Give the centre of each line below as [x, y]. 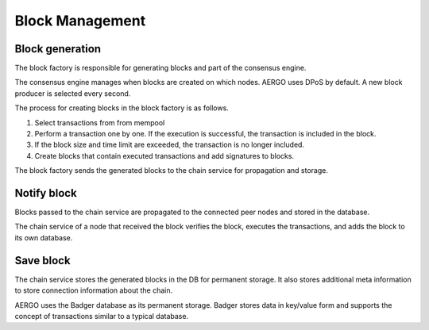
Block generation [58, 49]
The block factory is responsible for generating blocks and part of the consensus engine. [160, 68]
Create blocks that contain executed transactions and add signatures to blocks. [164, 155]
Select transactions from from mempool [100, 122]
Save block [43, 261]
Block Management [80, 21]
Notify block [46, 193]
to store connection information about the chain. [94, 290]
